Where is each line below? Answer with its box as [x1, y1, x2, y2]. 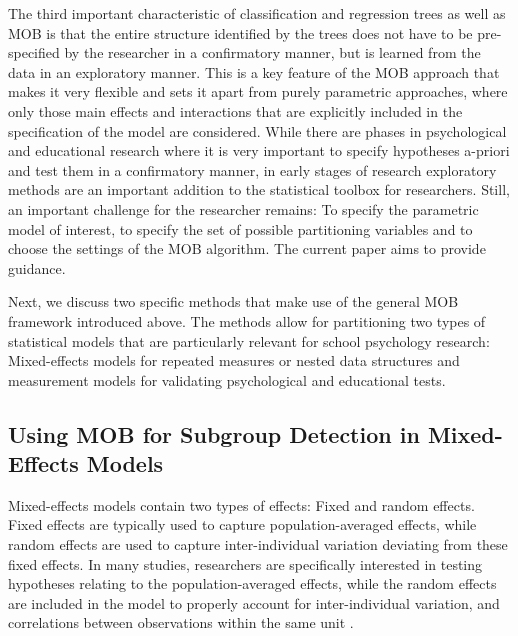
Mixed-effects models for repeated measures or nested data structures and [8, 350, 460, 371]
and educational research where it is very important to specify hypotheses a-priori [8, 140, 510, 161]
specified [8, 42, 60, 63]
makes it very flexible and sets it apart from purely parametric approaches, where [8, 81, 508, 102]
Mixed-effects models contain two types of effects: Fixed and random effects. [8, 494, 475, 515]
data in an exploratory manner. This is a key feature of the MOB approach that [8, 61, 500, 82]
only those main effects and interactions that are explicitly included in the [8, 100, 463, 121]
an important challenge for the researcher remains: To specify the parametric [8, 198, 479, 219]
